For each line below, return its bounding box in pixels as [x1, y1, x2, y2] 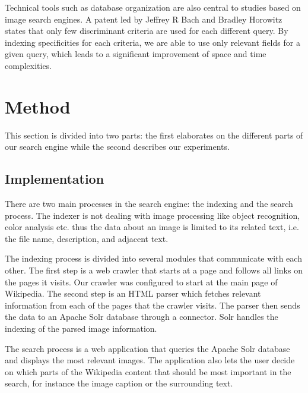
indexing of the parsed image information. [5, 322, 157, 335]
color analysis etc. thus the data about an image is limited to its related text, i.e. [5, 221, 299, 233]
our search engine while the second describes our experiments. [5, 140, 230, 153]
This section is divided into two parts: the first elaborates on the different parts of [5, 128, 303, 141]
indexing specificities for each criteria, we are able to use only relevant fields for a [5, 36, 300, 48]
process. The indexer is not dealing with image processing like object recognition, [5, 209, 300, 221]
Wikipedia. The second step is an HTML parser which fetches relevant [5, 287, 261, 300]
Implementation [5, 169, 104, 188]
